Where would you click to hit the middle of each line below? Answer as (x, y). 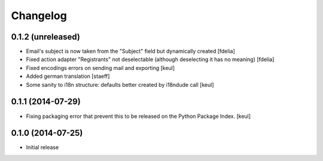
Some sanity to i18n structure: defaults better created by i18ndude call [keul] (120, 84)
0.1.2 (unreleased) (45, 37)
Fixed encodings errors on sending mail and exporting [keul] (100, 68)
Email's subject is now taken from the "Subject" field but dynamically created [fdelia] (131, 51)
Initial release (42, 147)
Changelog (39, 16)
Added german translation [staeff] (68, 76)
